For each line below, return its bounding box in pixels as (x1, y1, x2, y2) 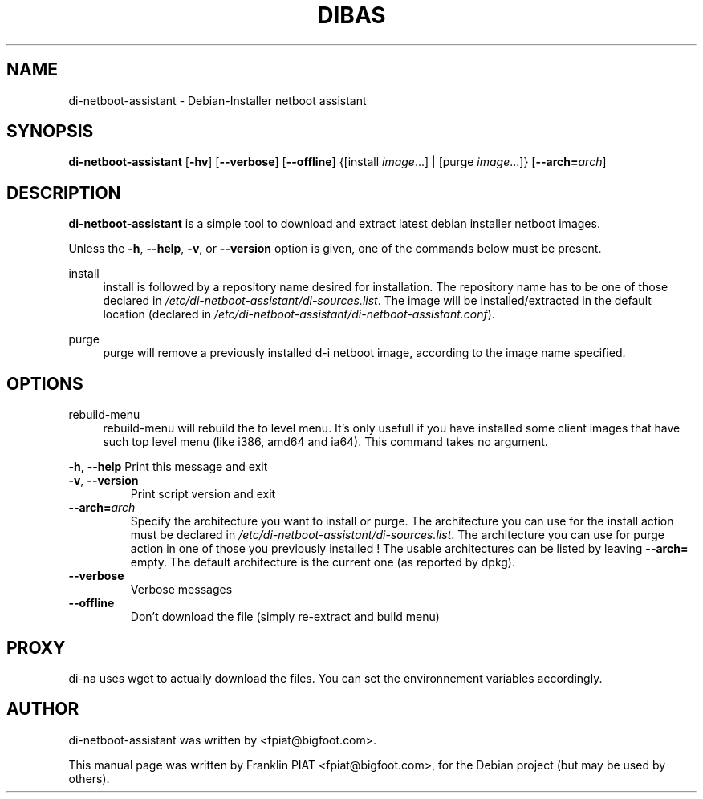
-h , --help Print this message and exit (68, 460, 268, 474)
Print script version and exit (130, 487, 276, 501)
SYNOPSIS (6, 121, 94, 142)
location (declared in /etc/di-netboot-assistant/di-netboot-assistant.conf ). (103, 307, 495, 322)
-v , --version (68, 473, 139, 488)
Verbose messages (130, 582, 233, 597)
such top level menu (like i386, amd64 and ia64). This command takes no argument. (103, 435, 548, 449)
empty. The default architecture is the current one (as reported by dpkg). (130, 555, 516, 570)
